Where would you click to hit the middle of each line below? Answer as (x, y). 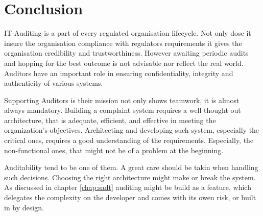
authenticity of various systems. (54, 83)
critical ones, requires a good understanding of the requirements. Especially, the (129, 140)
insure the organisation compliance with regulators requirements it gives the (123, 43)
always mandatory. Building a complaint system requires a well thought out (123, 110)
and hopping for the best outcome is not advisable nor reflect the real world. (124, 63)
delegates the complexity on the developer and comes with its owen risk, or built (130, 197)
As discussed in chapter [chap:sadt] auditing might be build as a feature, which (128, 187)
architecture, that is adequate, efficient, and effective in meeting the (110, 120)
